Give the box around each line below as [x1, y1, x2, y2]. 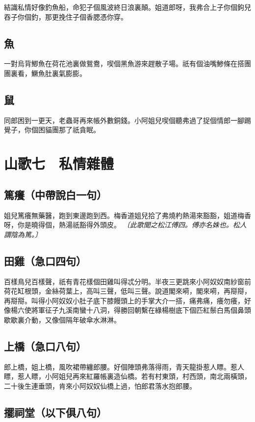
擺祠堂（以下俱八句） [4, 404, 107, 420]
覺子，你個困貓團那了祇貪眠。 [4, 124, 100, 135]
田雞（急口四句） [4, 253, 86, 268]
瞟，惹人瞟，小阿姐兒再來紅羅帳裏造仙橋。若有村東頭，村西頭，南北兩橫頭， [4, 371, 251, 381]
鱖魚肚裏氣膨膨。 [31, 68, 86, 78]
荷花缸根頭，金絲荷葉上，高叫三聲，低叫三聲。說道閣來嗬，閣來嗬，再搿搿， [4, 286, 251, 296]
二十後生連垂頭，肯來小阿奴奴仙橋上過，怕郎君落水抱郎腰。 [4, 380, 196, 391]
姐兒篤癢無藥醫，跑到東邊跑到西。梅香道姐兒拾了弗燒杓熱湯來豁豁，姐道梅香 [4, 210, 251, 220]
